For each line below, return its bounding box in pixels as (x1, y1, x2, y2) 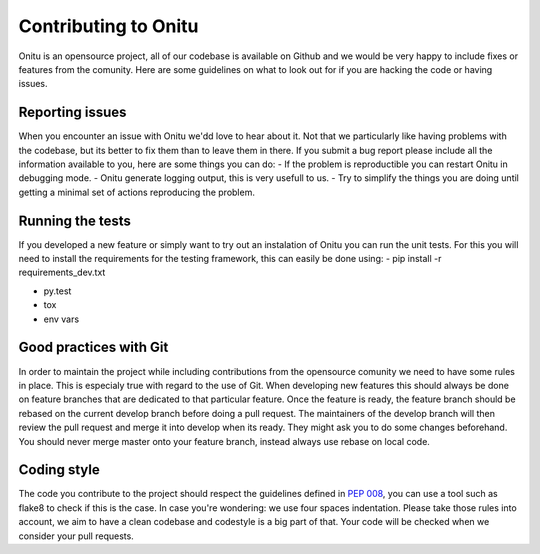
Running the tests (18, 212, 132, 229)
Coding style (18, 461, 100, 479)
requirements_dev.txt (18, 266, 106, 279)
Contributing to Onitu (18, 15, 199, 37)
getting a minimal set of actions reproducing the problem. (18, 186, 255, 198)
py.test (43, 285, 72, 297)
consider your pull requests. (18, 530, 134, 542)
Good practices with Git (18, 339, 169, 356)
